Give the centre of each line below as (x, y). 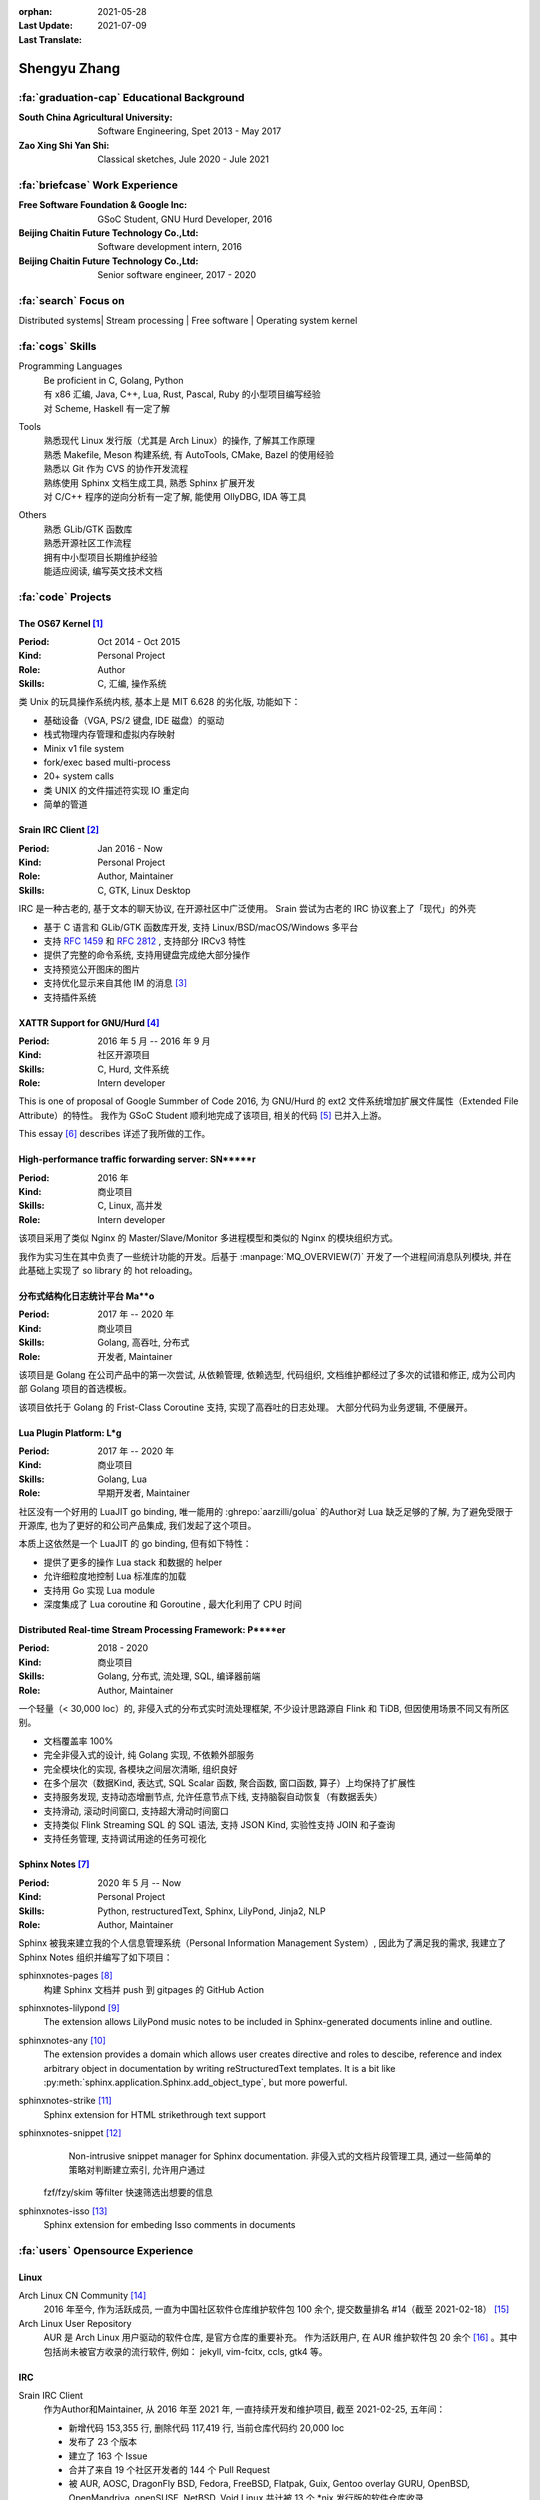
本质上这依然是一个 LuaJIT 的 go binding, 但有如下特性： (135, 1544)
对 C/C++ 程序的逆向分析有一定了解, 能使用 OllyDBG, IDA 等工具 (175, 496)
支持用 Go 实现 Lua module (99, 1590)
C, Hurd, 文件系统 (133, 1069)
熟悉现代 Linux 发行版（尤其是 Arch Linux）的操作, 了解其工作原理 (179, 441)
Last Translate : (50, 39)
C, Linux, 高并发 (130, 1206)
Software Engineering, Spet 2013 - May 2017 (189, 131)
